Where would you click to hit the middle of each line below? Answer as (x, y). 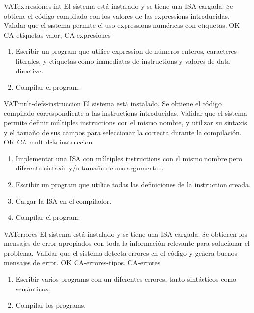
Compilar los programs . (51, 305)
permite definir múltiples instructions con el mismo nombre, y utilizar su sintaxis (126, 122)
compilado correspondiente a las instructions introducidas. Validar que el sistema (126, 113)
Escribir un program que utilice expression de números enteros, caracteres (126, 51)
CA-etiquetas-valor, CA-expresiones (57, 35)
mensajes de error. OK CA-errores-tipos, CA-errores (82, 262)
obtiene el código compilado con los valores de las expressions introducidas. (117, 15)
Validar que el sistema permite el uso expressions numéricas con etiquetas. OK (122, 25)
